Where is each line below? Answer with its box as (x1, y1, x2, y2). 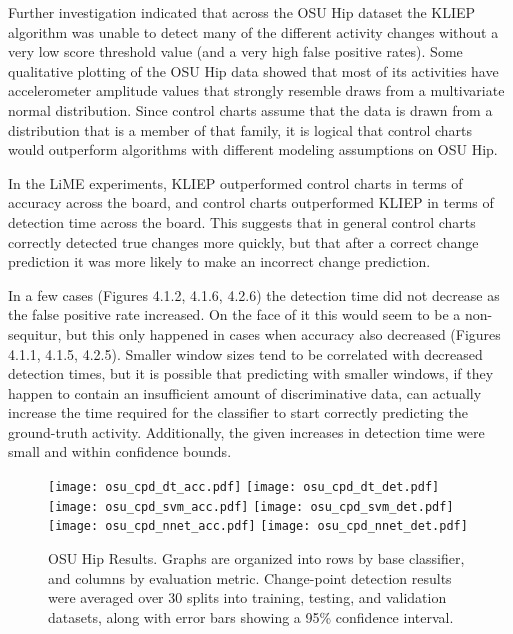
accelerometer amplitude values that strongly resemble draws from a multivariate (8, 80, 505, 101)
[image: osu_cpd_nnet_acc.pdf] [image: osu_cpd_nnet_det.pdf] (48, 519, 468, 534)
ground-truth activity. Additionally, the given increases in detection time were (8, 421, 485, 442)
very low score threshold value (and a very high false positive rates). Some (8, 41, 463, 62)
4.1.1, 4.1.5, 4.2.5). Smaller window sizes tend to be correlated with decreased (8, 343, 483, 364)
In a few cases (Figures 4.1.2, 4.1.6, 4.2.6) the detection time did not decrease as (8, 284, 500, 305)
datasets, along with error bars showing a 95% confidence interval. (48, 606, 454, 627)
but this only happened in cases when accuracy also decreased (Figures (66, 323, 501, 344)
